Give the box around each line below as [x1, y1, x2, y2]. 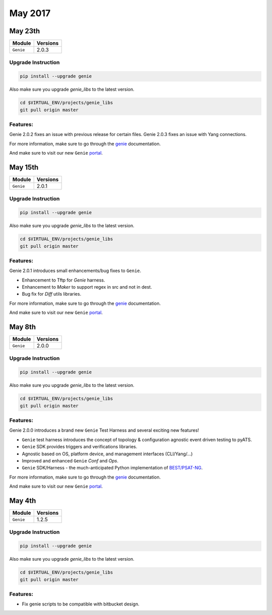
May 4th [9, 496, 36, 505]
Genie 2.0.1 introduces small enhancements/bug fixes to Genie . [9, 267, 142, 274]
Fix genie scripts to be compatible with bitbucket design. [22, 601, 140, 607]
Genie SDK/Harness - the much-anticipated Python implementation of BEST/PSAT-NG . [22, 465, 203, 471]
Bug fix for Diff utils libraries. [22, 291, 82, 297]
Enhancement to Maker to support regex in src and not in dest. [22, 284, 152, 290]
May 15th [9, 163, 39, 171]
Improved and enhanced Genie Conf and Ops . [22, 457, 118, 463]
